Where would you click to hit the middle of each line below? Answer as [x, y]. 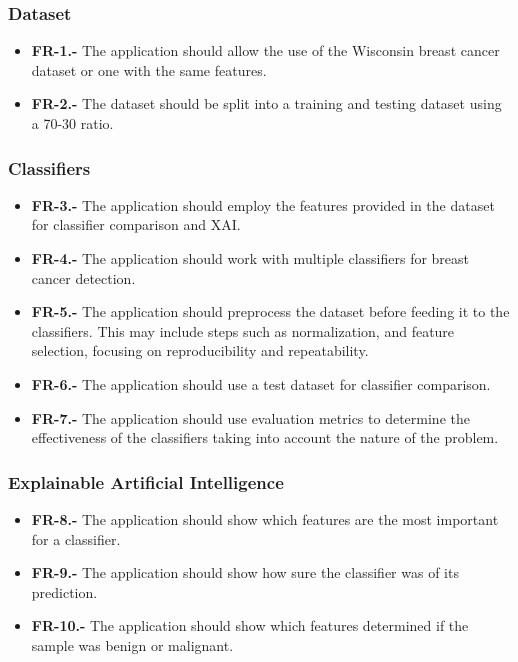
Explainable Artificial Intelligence [146, 481]
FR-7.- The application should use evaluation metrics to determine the [250, 417]
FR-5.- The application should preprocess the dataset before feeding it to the [270, 311]
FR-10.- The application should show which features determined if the [250, 625]
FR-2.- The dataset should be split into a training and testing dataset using [266, 103]
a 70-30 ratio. [72, 123]
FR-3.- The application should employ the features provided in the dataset [263, 204]
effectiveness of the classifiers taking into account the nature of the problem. [265, 437]
